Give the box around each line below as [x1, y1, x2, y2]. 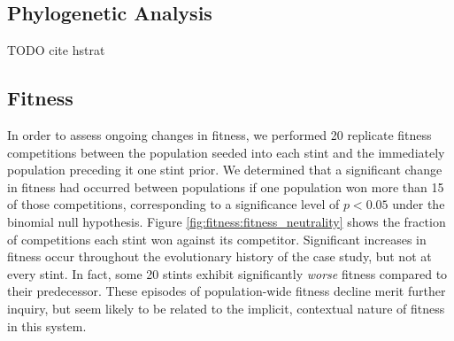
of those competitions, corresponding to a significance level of [7, 195, 340, 213]
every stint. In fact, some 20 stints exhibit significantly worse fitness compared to [7, 264, 448, 283]
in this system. [7, 316, 87, 335]
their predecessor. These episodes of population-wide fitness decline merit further [7, 282, 446, 300]
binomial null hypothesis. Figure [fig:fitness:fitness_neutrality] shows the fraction [7, 212, 446, 230]
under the [392, 195, 445, 213]
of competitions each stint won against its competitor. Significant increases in [7, 229, 427, 248]
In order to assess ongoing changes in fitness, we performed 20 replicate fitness [7, 126, 432, 143]
